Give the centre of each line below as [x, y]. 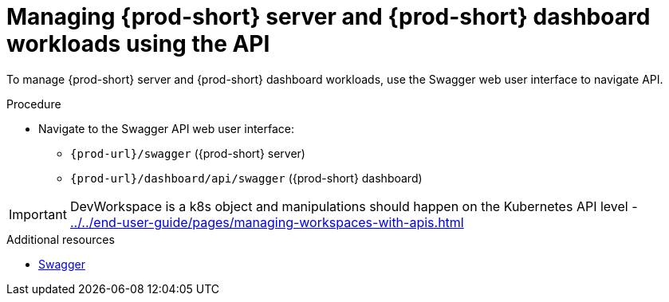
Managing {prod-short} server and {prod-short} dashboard [329, 17]
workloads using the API [138, 44]
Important [38, 214]
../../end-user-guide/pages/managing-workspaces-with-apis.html [267, 222]
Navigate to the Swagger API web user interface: [167, 128]
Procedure [34, 104]
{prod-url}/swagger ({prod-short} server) [188, 153]
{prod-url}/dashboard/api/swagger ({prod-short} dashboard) [246, 178]
